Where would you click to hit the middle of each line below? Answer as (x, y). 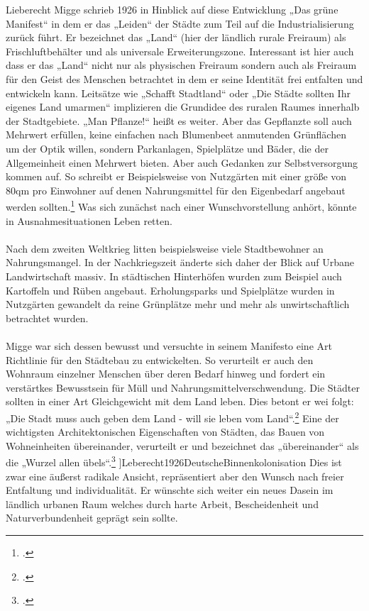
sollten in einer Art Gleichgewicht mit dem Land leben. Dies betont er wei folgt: (180, 401)
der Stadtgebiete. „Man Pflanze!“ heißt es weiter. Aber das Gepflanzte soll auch (179, 120)
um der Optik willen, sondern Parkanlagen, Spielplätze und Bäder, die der (167, 148)
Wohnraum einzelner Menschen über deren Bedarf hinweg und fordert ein (166, 374)
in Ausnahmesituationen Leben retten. (89, 220)
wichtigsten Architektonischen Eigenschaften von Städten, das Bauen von (165, 432)
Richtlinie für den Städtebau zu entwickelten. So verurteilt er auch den (160, 359)
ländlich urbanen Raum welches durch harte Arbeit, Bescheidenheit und (162, 503)
